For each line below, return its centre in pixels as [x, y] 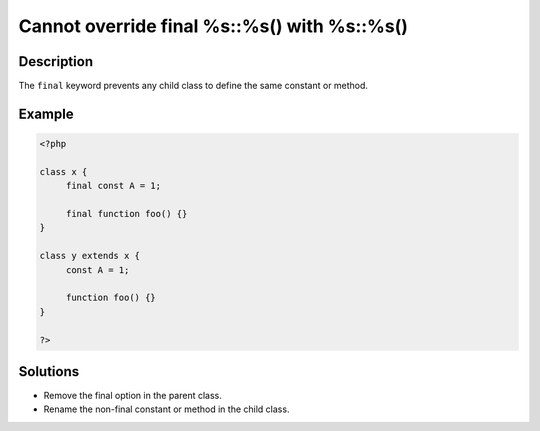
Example [46, 113]
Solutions [49, 371]
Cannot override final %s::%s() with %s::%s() [213, 26]
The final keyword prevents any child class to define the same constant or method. [193, 86]
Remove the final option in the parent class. [132, 396]
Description [56, 61]
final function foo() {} [126, 214]
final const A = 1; [113, 186]
